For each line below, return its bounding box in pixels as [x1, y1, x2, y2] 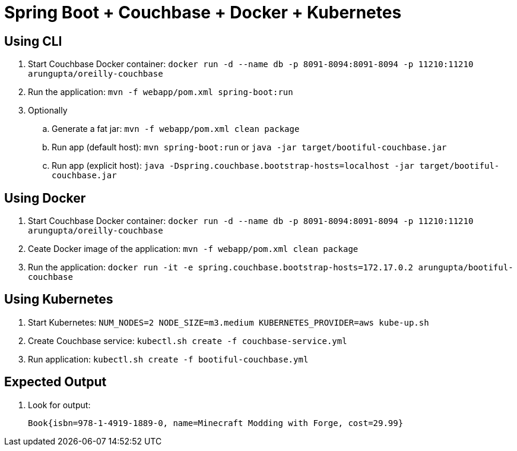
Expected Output [4, 374, 107, 390]
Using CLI [4, 33, 62, 49]
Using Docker [4, 190, 86, 206]
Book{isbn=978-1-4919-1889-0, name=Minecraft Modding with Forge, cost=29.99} [28, 418, 404, 428]
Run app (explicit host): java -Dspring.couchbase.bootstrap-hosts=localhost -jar [52, 160, 415, 171]
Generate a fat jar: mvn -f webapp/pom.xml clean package [52, 124, 300, 134]
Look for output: [28, 399, 91, 410]
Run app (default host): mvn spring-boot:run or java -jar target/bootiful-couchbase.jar [52, 142, 447, 153]
